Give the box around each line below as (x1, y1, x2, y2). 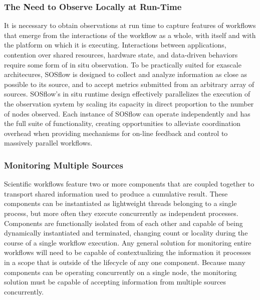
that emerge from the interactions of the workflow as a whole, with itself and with (4, 29, 256, 40)
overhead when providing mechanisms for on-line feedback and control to (4, 127, 228, 138)
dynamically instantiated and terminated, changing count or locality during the (4, 227, 248, 238)
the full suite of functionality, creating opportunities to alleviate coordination (4, 118, 241, 128)
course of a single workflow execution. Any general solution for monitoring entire (4, 237, 251, 247)
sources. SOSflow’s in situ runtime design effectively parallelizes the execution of (4, 88, 250, 99)
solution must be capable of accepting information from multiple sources (4, 276, 226, 287)
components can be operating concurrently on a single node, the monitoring (4, 266, 237, 277)
